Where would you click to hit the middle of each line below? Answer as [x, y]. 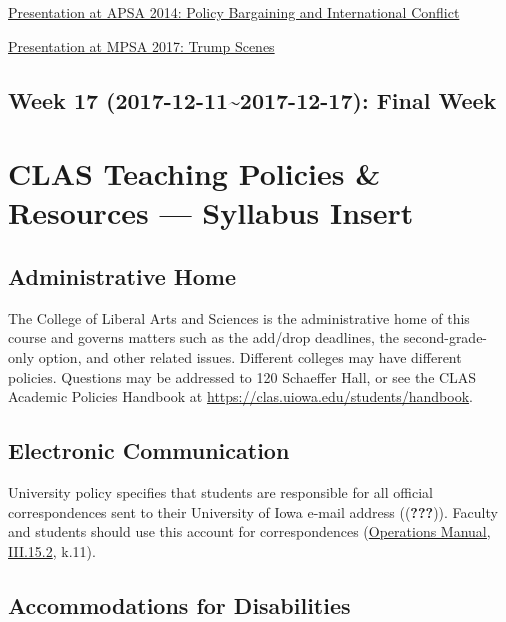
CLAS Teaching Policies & [194, 173]
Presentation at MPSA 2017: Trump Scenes [141, 45]
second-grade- [445, 337]
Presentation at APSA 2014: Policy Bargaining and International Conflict [234, 12]
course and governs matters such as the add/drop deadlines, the [204, 337]
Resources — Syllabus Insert [211, 212]
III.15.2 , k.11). [52, 550]
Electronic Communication [149, 450]
